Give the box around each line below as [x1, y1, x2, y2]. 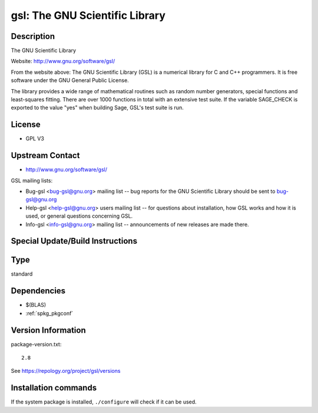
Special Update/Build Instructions [11, 236, 138, 246]
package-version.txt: [11, 340, 62, 348]
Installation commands [11, 383, 97, 393]
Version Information [11, 325, 86, 335]
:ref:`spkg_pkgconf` [25, 310, 74, 317]
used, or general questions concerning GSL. [25, 212, 133, 219]
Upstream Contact [11, 150, 80, 160]
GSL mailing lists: [11, 177, 53, 184]
